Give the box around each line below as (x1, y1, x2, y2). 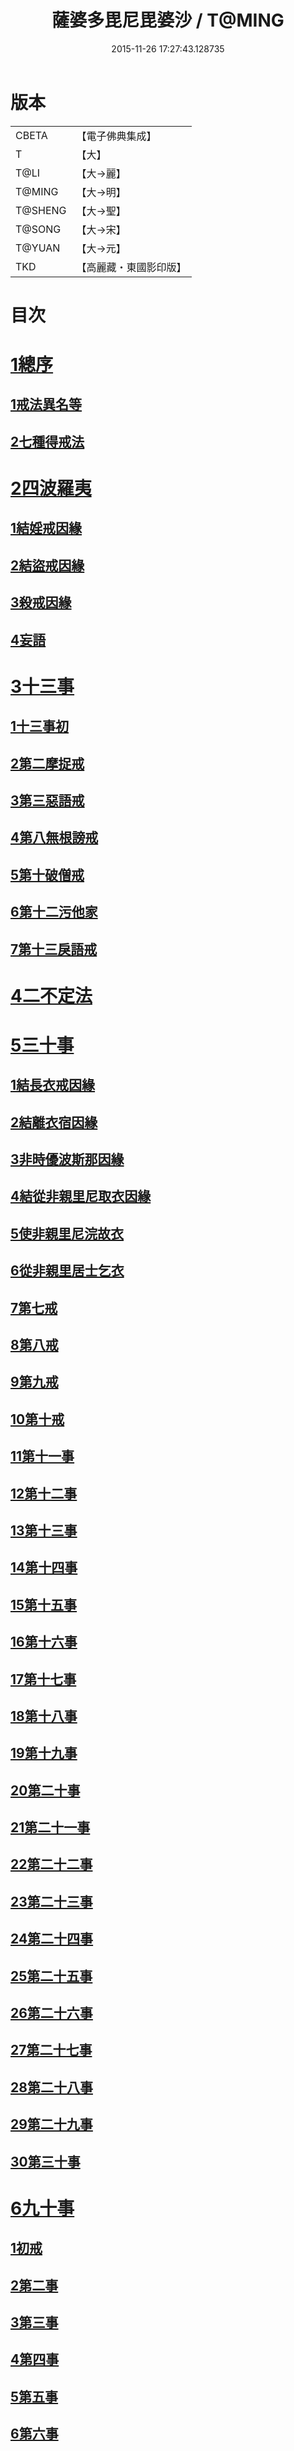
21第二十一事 (10, 1819, 91, 1836)
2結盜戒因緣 (10, 557, 85, 574)
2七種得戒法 (10, 433, 85, 450)
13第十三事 (10, 1522, 78, 1539)
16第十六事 (10, 1634, 78, 1651)
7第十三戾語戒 (10, 941, 98, 958)
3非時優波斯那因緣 (10, 1151, 125, 1168)
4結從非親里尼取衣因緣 (10, 1188, 152, 1205)
